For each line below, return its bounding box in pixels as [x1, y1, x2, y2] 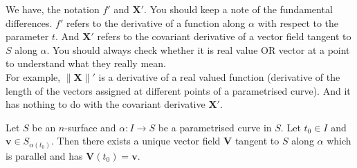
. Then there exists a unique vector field [51, 133, 221, 148]
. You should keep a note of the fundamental [144, 2, 333, 16]
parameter [6, 29, 49, 44]
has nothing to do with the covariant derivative [6, 97, 205, 111]
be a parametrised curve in [158, 120, 272, 134]
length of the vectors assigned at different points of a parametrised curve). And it [6, 83, 351, 97]
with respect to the [257, 15, 339, 30]
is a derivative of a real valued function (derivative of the [98, 69, 340, 84]
